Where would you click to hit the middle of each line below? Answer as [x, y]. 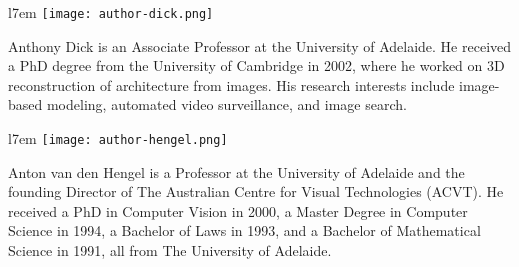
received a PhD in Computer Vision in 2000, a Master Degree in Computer [238, 210]
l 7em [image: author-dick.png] [111, 12]
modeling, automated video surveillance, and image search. [226, 104]
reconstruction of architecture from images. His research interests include [231, 84]
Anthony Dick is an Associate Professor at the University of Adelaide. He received [260, 45]
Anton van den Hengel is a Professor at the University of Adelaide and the [236, 171]
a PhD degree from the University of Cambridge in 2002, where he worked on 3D [256, 65]
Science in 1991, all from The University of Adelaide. [170, 250]
